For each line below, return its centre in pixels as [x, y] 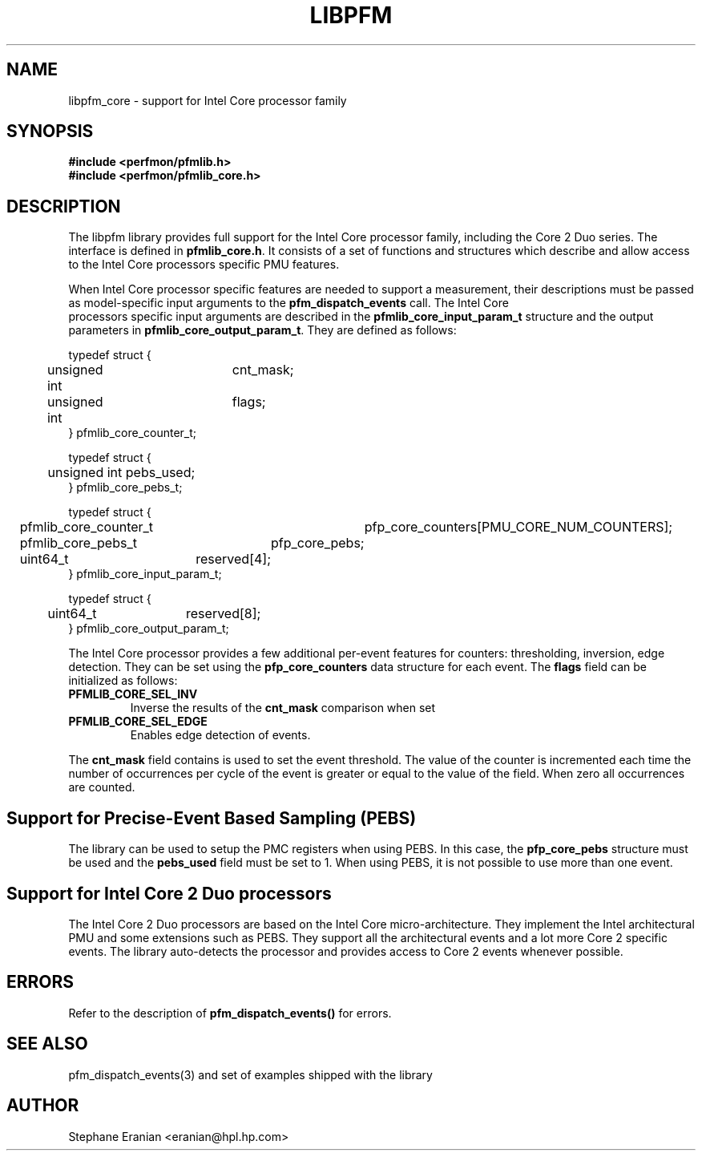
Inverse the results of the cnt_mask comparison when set [283, 708]
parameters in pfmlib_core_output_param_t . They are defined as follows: [262, 330]
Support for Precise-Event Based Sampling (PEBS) [212, 818]
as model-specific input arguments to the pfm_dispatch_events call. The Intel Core [288, 303]
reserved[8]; [224, 614]
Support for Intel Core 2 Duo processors [169, 893]
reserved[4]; [233, 559]
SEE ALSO [47, 1044]
